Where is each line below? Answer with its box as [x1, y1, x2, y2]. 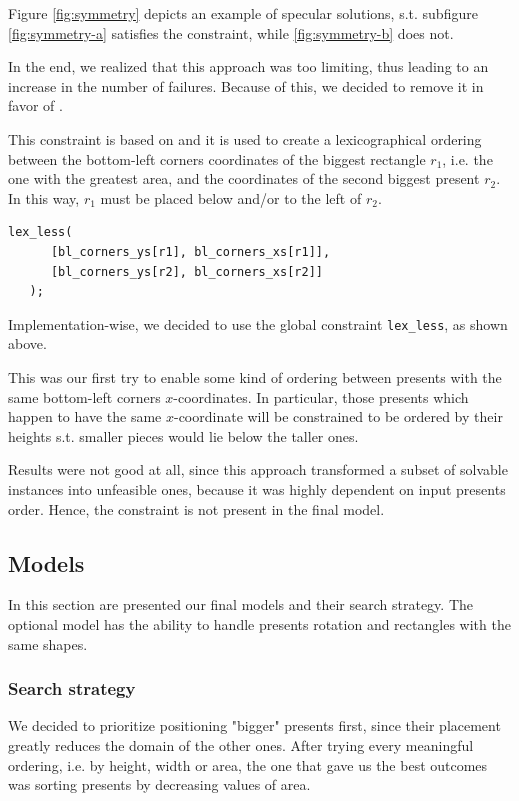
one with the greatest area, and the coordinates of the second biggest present [8, 168, 480, 189]
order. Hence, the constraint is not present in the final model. [8, 498, 385, 519]
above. [8, 333, 47, 354]
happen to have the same [8, 406, 162, 427]
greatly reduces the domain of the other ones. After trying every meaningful [8, 734, 474, 755]
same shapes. [8, 633, 88, 654]
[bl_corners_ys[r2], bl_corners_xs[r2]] [50, 264, 323, 279]
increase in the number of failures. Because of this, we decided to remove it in [8, 75, 484, 96]
